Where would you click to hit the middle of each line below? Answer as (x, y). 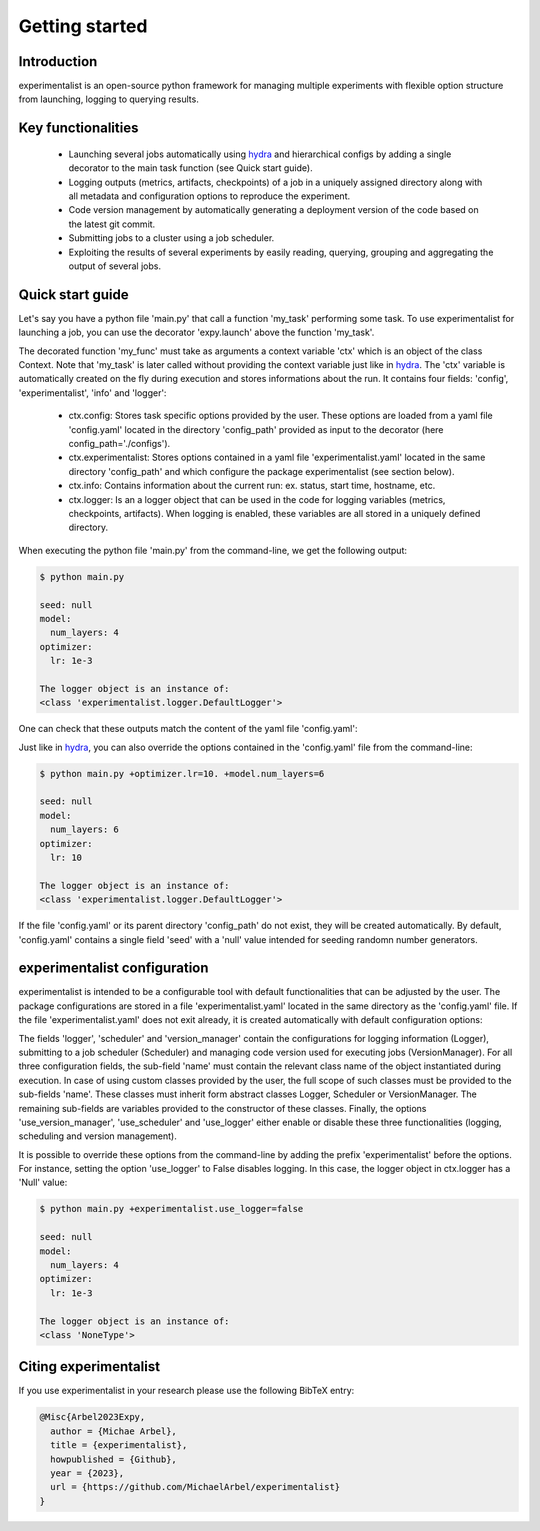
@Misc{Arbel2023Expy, (92, 1417)
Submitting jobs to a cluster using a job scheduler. (171, 238)
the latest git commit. (112, 224)
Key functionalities (78, 128)
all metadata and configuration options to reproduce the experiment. (209, 196)
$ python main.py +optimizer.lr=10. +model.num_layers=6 (182, 773)
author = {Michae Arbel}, (113, 1431)
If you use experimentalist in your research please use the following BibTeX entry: (186, 1391)
